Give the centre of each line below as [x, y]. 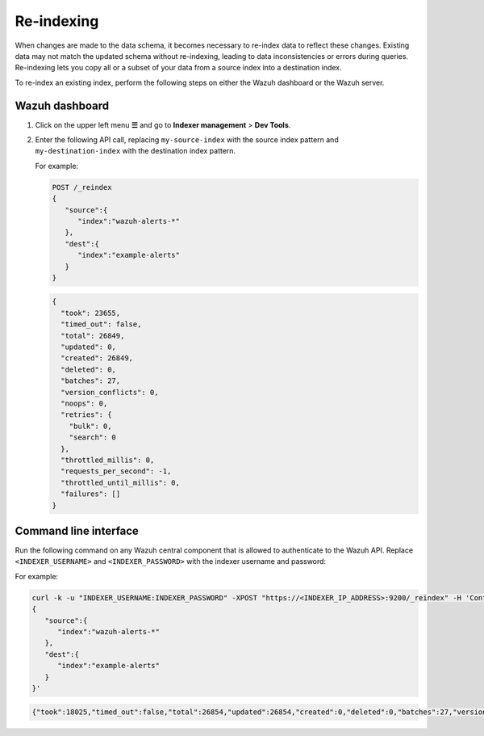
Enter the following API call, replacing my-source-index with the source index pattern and [187, 140]
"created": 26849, [97, 358]
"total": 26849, [93, 336]
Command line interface [77, 530]
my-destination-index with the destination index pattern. [136, 151]
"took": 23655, [91, 313]
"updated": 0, [89, 347]
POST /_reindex [82, 187]
